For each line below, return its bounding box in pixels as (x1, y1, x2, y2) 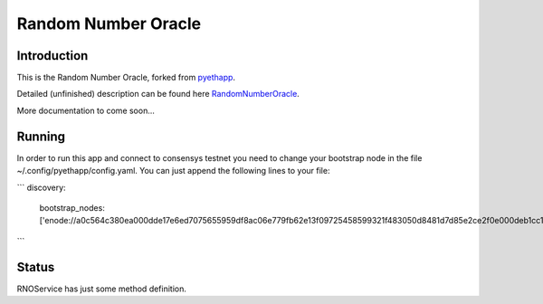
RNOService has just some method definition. (16, 283, 187, 294)
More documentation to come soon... (16, 105, 156, 116)
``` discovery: (16, 182, 67, 193)
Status (16, 259, 55, 275)
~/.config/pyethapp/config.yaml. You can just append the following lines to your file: (16, 166, 330, 176)
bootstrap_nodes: (39, 202, 106, 213)
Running (16, 128, 66, 144)
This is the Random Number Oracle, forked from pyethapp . (16, 72, 235, 83)
